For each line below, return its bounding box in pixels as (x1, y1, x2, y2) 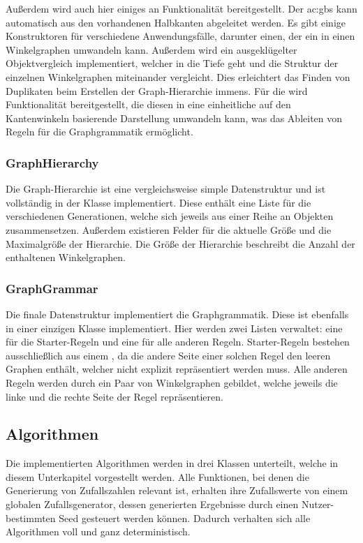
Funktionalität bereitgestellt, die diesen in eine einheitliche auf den (6, 97, 291, 112)
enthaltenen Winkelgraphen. (6, 250, 126, 265)
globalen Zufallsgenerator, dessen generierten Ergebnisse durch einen (6, 497, 299, 512)
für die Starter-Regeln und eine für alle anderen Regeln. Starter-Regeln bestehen (6, 334, 350, 349)
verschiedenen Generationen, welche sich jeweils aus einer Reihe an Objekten (6, 209, 334, 223)
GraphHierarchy (6, 154, 99, 171)
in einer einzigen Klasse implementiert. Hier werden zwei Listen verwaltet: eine (6, 320, 343, 335)
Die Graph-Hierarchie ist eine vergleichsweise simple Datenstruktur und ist (6, 181, 326, 196)
